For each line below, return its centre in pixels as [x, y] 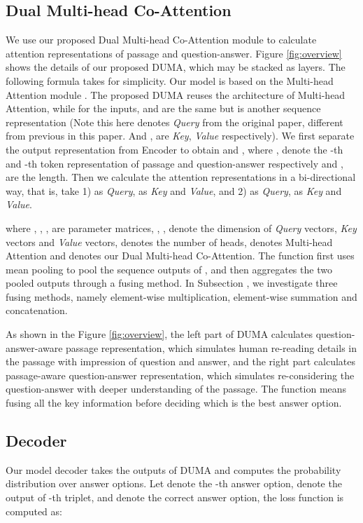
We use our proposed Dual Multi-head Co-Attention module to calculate [161, 40]
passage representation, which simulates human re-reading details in [212, 347]
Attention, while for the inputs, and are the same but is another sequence [163, 108]
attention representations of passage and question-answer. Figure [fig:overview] [174, 53]
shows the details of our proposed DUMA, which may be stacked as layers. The [176, 67]
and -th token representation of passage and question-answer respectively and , [175, 163]
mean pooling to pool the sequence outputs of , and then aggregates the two [169, 269]
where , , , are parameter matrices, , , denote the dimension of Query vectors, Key [181, 227]
